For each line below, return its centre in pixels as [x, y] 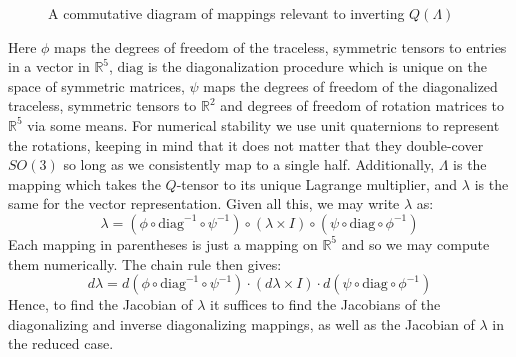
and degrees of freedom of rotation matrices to [362, 105]
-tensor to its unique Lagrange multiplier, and [317, 183]
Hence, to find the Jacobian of [100, 304]
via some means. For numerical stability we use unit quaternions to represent [263, 124]
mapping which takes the [84, 183]
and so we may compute [415, 243]
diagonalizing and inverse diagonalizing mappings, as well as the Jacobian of [241, 323]
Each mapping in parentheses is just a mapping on [163, 243]
